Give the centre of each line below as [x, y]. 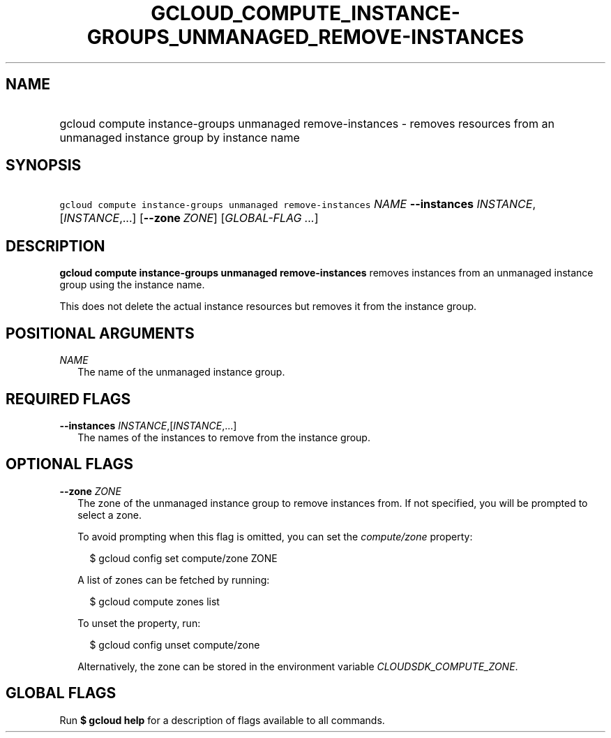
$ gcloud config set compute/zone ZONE [183, 558]
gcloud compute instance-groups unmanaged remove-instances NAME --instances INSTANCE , [298, 204]
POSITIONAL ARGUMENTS [100, 333]
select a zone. [110, 515]
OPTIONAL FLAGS [69, 464]
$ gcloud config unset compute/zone [175, 644]
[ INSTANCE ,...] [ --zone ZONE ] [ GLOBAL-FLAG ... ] [189, 218]
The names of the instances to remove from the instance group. [224, 437]
